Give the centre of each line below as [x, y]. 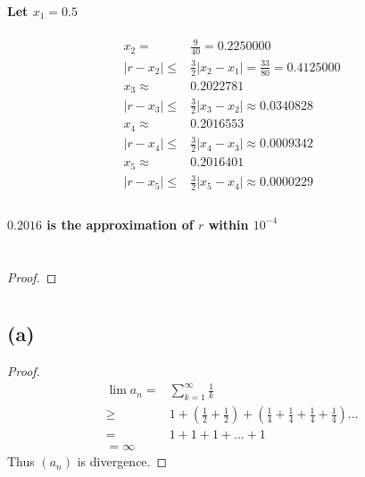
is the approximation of [120, 224]
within [228, 224]
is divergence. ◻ [122, 461]
